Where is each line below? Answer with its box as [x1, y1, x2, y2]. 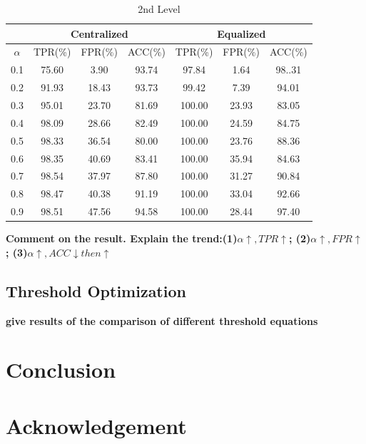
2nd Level [138, 1, 181, 16]
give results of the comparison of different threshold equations [6, 313, 318, 328]
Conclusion [6, 355, 116, 384]
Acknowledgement [6, 411, 187, 440]
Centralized [71, 26, 128, 41]
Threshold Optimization [6, 279, 186, 301]
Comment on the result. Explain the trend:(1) [6, 231, 238, 246]
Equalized [217, 26, 266, 41]
